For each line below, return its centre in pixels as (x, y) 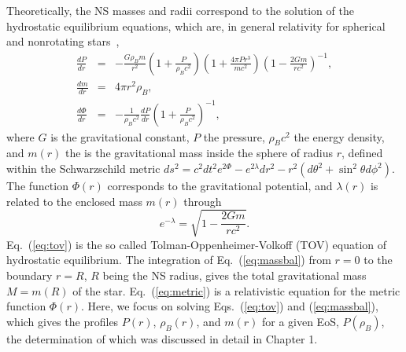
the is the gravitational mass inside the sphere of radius (199, 153)
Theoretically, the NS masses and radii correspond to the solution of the (180, 10)
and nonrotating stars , (63, 41)
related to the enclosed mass (74, 201)
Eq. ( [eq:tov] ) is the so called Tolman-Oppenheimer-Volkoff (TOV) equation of (197, 244)
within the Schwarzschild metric (83, 169)
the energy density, (339, 136)
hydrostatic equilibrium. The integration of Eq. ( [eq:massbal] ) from (169, 260)
